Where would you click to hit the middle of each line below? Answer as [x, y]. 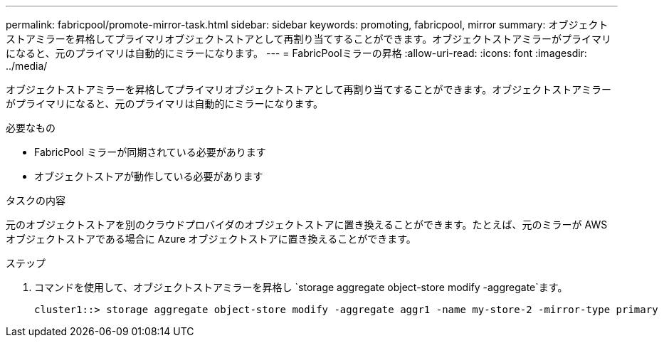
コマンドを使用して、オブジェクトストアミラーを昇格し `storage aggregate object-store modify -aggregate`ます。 [301, 287]
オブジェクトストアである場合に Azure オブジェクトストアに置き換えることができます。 [211, 239]
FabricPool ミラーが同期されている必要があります [150, 152]
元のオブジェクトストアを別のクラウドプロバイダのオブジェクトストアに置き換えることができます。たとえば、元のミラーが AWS [307, 225]
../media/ [27, 66]
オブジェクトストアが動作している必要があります [149, 176]
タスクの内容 [36, 200]
